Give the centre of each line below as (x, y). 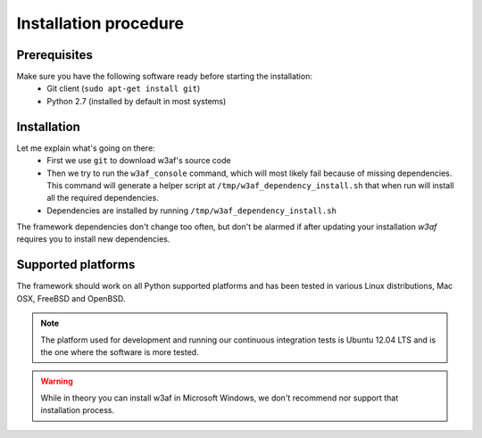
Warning (57, 381)
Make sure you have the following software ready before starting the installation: (164, 77)
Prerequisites (54, 55)
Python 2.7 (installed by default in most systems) (137, 101)
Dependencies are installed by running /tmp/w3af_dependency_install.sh (191, 211)
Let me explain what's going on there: (86, 148)
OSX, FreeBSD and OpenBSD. (71, 298)
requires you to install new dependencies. (93, 239)
